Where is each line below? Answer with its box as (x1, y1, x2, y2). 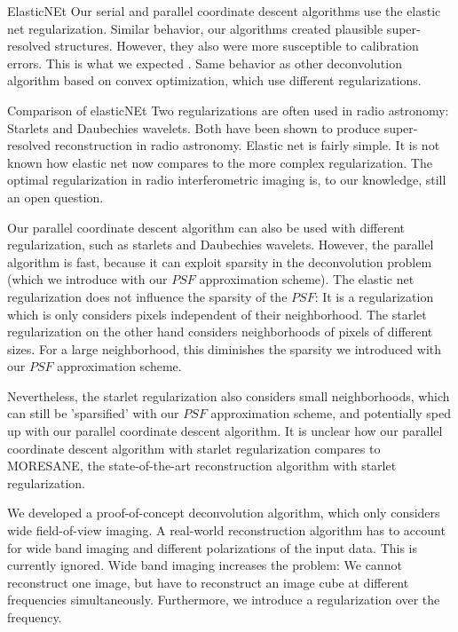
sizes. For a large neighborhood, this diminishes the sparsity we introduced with (7, 339, 442, 358)
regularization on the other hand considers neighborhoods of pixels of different (7, 322, 433, 341)
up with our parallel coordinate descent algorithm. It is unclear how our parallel (7, 422, 443, 440)
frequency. (7, 608, 62, 626)
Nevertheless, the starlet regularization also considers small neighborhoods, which (7, 386, 450, 405)
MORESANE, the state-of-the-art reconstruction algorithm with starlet (7, 456, 397, 475)
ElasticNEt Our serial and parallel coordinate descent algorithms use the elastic (7, 2, 441, 20)
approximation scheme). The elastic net (199, 270, 415, 288)
